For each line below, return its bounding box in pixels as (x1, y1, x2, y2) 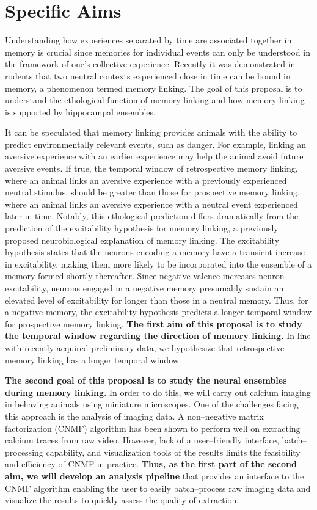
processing (5, 445, 43, 458)
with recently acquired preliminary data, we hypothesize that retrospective (5, 341, 285, 354)
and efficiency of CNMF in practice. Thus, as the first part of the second (5, 457, 297, 470)
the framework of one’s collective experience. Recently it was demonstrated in (5, 57, 296, 70)
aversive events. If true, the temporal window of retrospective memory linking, (5, 162, 298, 175)
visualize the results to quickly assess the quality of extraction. (5, 494, 239, 506)
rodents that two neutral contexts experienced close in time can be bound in (5, 69, 291, 82)
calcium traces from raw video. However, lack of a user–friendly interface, (5, 434, 279, 446)
